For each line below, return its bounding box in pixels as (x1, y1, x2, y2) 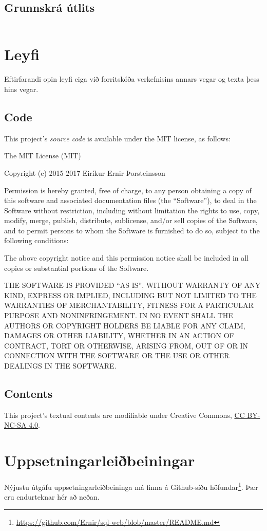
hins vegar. (4, 83, 39, 94)
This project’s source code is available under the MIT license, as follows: (4, 133, 231, 143)
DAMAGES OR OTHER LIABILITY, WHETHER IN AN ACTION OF (4, 330, 234, 341)
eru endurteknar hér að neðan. (4, 491, 100, 502)
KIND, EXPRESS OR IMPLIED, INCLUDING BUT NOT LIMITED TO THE (4, 289, 257, 300)
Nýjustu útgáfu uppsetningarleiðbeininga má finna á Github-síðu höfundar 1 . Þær (4, 480, 258, 492)
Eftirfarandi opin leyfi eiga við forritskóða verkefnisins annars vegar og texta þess (4, 74, 259, 84)
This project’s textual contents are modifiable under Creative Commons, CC (4, 409, 245, 420)
